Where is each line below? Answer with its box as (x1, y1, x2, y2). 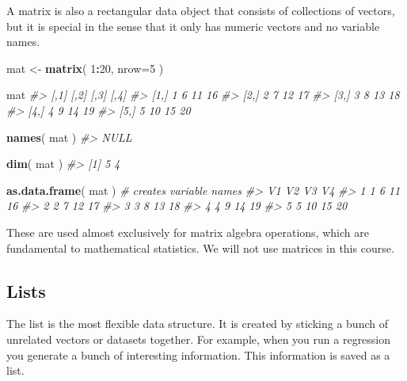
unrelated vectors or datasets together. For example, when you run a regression (6, 330, 391, 347)
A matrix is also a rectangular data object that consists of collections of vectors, (6, 2, 395, 18)
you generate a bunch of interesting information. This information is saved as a (6, 346, 390, 363)
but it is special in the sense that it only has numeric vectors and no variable (6, 17, 380, 34)
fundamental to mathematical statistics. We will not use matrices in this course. (6, 239, 394, 256)
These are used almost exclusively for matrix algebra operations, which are (6, 223, 369, 240)
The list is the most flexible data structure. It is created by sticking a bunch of (6, 315, 388, 332)
